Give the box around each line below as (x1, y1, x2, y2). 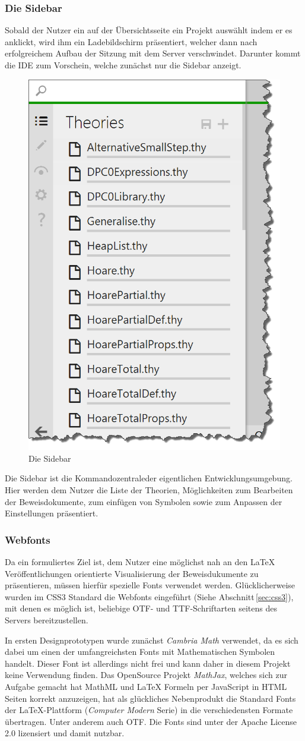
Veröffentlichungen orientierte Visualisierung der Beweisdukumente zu (5, 567, 259, 579)
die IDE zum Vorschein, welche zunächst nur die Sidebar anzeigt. (5, 59, 242, 71)
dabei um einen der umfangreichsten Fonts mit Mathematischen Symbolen (5, 645, 275, 658)
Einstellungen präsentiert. (5, 507, 99, 519)
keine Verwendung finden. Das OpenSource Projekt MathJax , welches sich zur (5, 669, 288, 681)
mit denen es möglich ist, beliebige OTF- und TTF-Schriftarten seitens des (5, 602, 277, 614)
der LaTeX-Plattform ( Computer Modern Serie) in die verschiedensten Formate (5, 704, 293, 716)
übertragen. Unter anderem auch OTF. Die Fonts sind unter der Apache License (5, 715, 297, 727)
